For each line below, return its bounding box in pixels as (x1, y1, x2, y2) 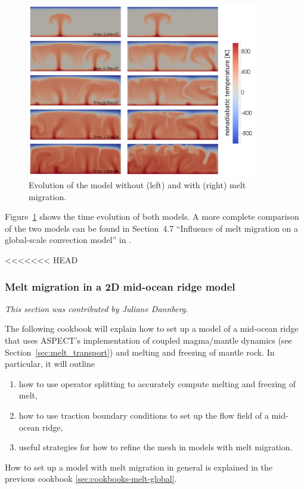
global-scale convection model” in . (5, 233, 132, 246)
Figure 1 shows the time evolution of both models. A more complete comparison (5, 210, 299, 223)
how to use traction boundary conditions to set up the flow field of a (18, 409, 269, 421)
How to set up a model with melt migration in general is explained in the (5, 460, 272, 473)
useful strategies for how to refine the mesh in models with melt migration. (18, 441, 293, 453)
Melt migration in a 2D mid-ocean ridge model (5, 279, 235, 294)
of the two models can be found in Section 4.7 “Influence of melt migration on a (5, 222, 299, 234)
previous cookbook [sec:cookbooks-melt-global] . (5, 472, 177, 485)
